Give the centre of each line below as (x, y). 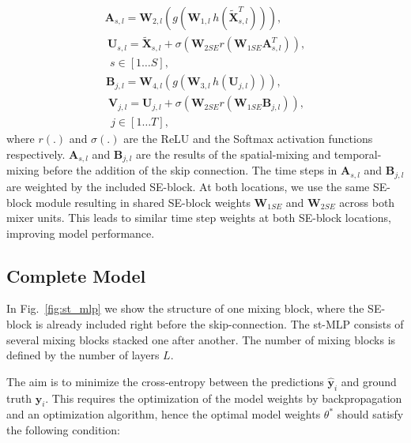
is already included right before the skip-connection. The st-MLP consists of (219, 324)
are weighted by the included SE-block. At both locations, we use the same (188, 186)
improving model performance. (81, 233)
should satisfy (370, 414)
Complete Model (76, 275)
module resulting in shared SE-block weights (143, 202)
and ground (369, 381)
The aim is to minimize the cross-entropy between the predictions (165, 381)
